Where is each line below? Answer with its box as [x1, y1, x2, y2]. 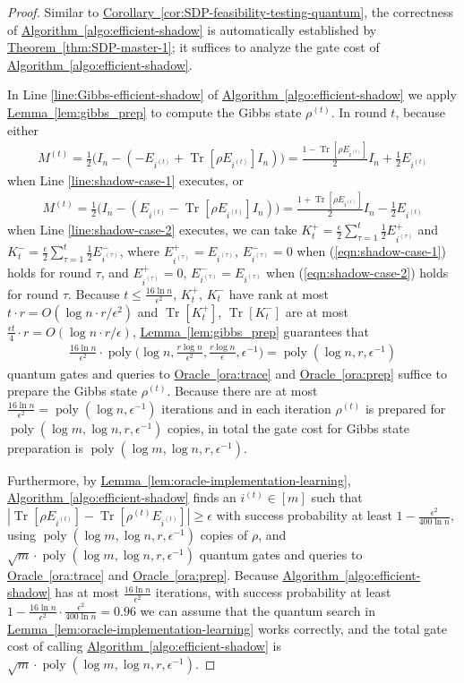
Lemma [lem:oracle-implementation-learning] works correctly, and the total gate [7, 619, 447, 637]
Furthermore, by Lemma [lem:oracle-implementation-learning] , [7, 470, 351, 489]
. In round [331, 102, 387, 121]
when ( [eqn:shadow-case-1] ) [296, 242, 446, 260]
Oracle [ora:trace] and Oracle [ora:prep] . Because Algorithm [7, 565, 339, 584]
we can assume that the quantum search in [140, 601, 375, 619]
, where [119, 242, 160, 260]
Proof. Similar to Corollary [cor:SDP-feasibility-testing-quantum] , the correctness [7, 3, 453, 21]
